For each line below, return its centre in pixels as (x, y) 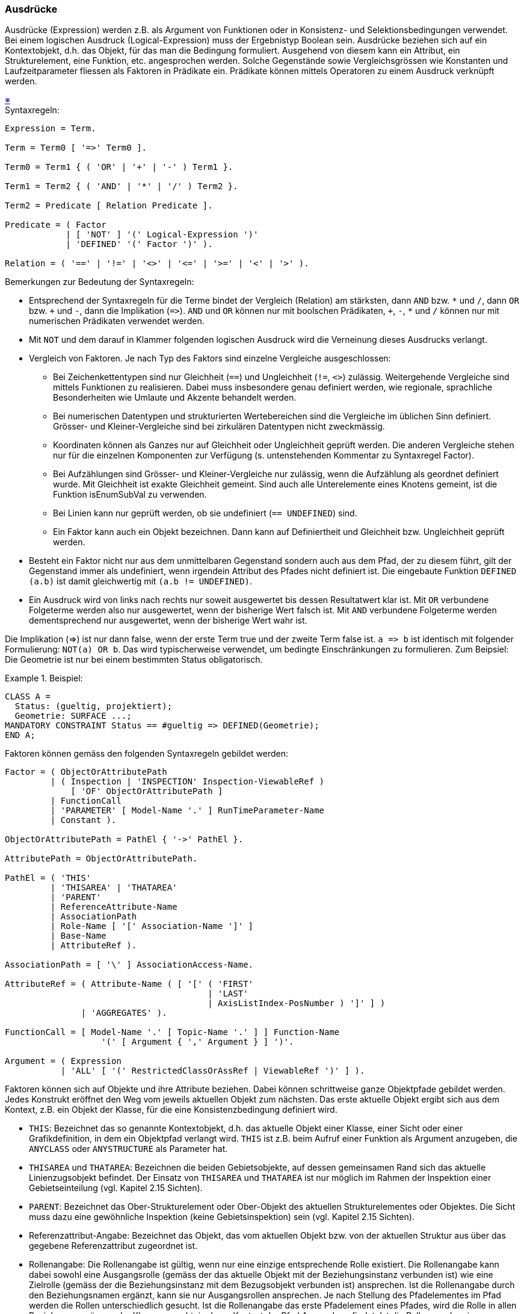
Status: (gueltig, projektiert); (94, 706)
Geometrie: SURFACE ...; (73, 716)
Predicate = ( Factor (56, 225)
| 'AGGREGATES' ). (124, 1013)
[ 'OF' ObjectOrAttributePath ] (147, 791)
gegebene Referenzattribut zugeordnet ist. (113, 1246)
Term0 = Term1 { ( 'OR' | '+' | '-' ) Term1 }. (119, 167)
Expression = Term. (51, 129)
